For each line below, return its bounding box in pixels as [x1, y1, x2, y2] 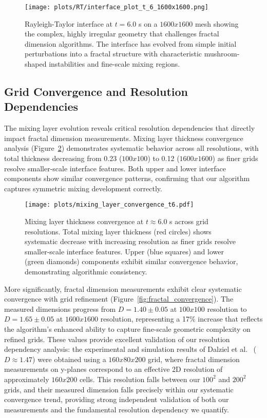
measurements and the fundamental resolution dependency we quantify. [4, 404, 229, 414]
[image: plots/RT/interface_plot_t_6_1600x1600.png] [25, 4, 208, 11]
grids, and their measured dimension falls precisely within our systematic [4, 384, 234, 394]
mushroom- [204, 48, 240, 59]
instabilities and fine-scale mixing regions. [49, 58, 180, 69]
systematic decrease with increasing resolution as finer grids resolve [25, 236, 236, 247]
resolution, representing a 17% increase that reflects [100, 313, 263, 324]
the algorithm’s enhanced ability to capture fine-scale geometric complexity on [4, 323, 251, 334]
